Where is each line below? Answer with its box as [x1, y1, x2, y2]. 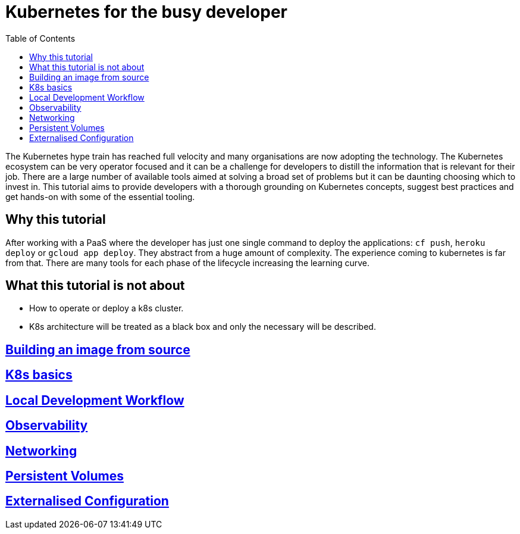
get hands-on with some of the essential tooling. [5, 191, 195, 202]
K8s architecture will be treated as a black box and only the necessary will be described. [29, 321, 376, 332]
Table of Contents [5, 33, 76, 43]
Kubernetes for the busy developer [5, 2, 287, 22]
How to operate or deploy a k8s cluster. [29, 303, 184, 314]
